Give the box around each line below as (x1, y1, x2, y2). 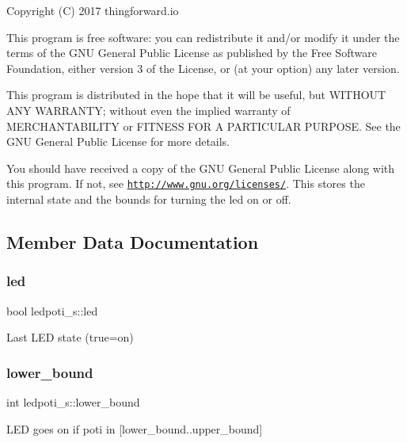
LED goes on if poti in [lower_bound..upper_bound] (6, 420, 263, 437)
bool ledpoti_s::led (6, 302, 98, 319)
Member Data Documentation (6, 229, 259, 254)
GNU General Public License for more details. (6, 133, 230, 150)
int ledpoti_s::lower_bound (6, 394, 140, 410)
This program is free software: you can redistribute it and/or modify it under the (6, 29, 400, 45)
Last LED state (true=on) (6, 329, 134, 346)
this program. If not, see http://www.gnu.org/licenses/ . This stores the (6, 175, 365, 192)
